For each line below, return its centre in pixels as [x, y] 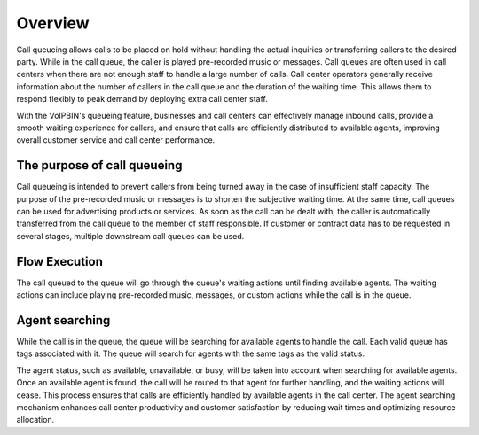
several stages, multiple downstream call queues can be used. [130, 236]
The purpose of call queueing [99, 165]
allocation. [35, 420]
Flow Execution [60, 261]
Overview [53, 23]
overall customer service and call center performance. [116, 140]
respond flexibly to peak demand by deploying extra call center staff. [142, 99]
